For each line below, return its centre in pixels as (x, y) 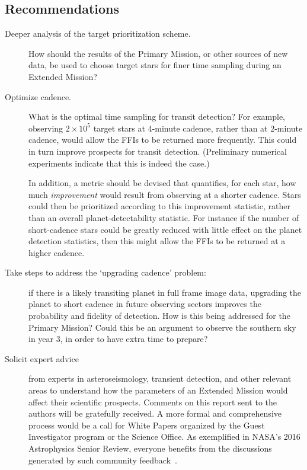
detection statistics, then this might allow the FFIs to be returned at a (157, 241)
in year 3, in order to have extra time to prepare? (118, 339)
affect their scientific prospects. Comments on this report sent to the (153, 402)
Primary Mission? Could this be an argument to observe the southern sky (162, 327)
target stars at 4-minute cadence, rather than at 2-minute (198, 128)
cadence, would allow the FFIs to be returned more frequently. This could (163, 140)
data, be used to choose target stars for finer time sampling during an (155, 65)
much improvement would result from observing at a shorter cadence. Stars (165, 194)
